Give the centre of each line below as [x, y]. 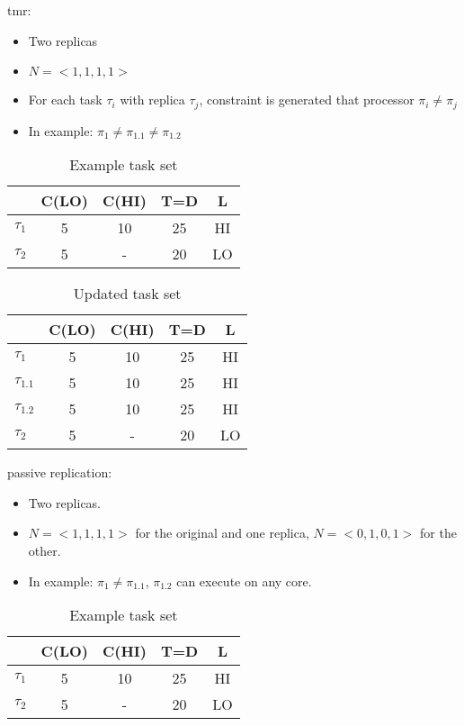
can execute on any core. [244, 581]
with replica [152, 100]
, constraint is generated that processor [307, 100]
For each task [65, 100]
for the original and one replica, [222, 533]
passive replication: [60, 472]
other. [45, 551]
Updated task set [127, 294]
